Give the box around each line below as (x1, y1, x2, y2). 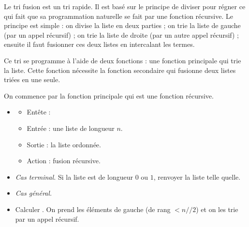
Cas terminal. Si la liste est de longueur (15, 171, 133, 182)
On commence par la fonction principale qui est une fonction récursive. (4, 90, 214, 100)
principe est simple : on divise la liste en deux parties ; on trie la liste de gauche (4, 20, 241, 30)
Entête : (27, 107, 51, 117)
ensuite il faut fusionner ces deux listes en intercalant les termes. (4, 39, 195, 49)
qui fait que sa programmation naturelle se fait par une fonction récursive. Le (4, 11, 233, 21)
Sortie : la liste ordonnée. (27, 139, 101, 149)
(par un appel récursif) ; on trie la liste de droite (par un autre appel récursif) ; (4, 29, 239, 40)
